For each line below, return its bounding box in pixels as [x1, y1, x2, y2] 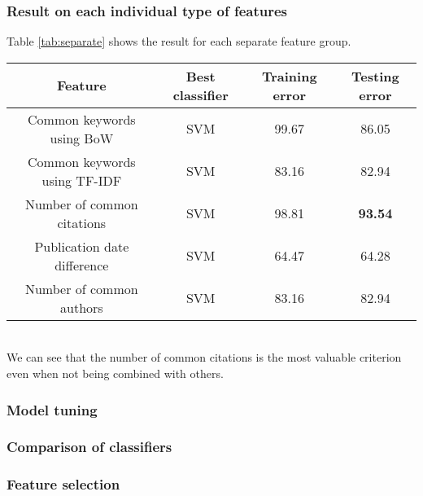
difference [55, 255, 109, 274]
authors [60, 297, 103, 317]
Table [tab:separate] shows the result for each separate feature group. [7, 33, 351, 50]
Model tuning [7, 399, 98, 419]
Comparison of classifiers [7, 437, 172, 457]
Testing [351, 66, 399, 86]
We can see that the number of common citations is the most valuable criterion [7, 349, 402, 366]
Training [261, 66, 317, 86]
